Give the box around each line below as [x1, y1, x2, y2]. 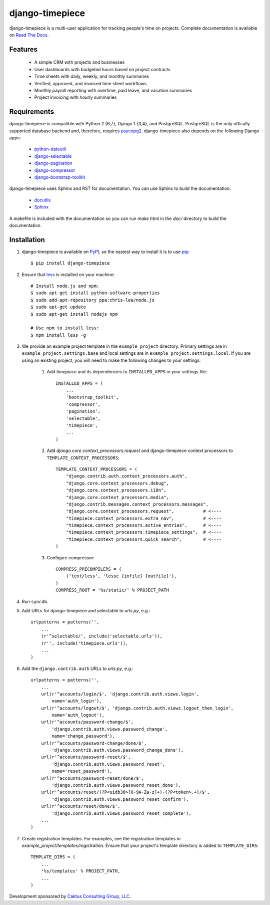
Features [9, 45, 37, 54]
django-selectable [34, 153, 72, 159]
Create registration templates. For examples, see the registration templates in [21, 835, 181, 841]
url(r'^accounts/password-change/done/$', [40, 740, 147, 746]
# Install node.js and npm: [30, 283, 99, 289]
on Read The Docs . [9, 32, 49, 38]
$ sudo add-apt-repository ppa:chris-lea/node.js [30, 297, 155, 303]
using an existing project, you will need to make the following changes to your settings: [21, 357, 201, 363]
